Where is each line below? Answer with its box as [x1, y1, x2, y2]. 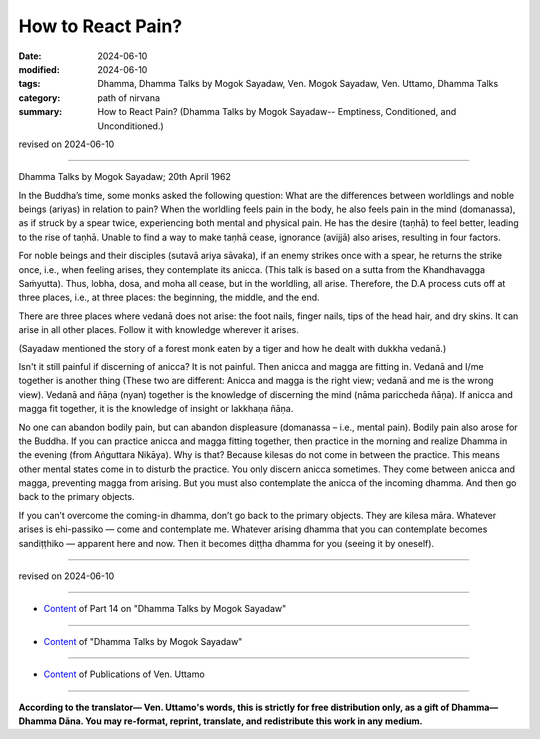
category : [18, 91, 61, 104]
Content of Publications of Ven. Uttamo [43, 668, 205, 680]
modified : [18, 63, 60, 75]
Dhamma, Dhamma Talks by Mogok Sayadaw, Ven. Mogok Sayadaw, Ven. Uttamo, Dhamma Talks [97, 78, 499, 90]
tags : [18, 78, 41, 90]
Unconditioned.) [97, 120, 164, 132]
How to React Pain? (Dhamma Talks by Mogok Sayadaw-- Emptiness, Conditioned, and [97, 106, 457, 118]
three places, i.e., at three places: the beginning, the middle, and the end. [18, 291, 320, 304]
